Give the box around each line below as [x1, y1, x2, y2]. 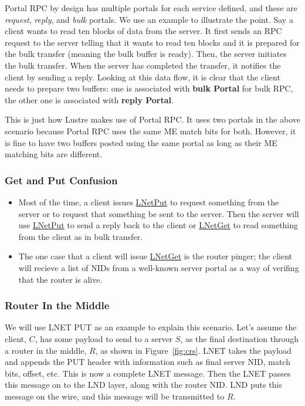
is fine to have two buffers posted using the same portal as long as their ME [5, 136, 277, 148]
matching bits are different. [5, 148, 103, 160]
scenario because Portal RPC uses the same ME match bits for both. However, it [5, 124, 296, 137]
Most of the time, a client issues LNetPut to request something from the [18, 195, 279, 208]
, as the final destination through [180, 332, 299, 344]
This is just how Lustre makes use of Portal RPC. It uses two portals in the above [5, 113, 300, 126]
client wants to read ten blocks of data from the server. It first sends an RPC [5, 25, 282, 37]
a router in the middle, [5, 344, 87, 356]
